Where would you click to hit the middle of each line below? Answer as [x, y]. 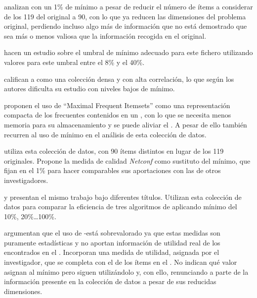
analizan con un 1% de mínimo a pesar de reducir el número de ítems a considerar [128, 6]
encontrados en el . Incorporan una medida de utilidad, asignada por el [112, 252]
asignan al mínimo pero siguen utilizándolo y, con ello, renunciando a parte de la [126, 271]
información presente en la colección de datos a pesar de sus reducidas [110, 281]
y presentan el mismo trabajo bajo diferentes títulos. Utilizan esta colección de [123, 197]
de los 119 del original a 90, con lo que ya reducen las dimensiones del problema [125, 16]
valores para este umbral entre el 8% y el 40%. [74, 62]
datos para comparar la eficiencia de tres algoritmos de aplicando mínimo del [121, 207]
